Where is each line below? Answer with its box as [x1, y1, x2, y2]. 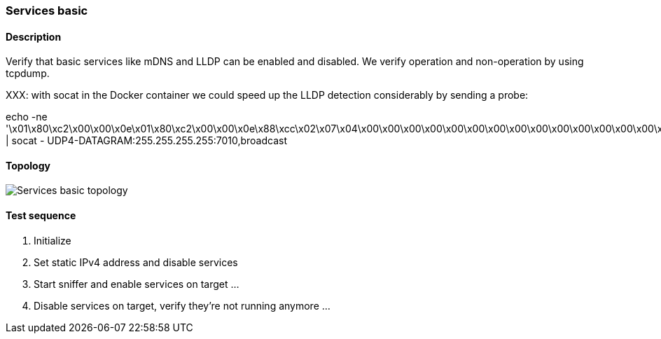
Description [6, 30, 62, 43]
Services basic [6, 4, 88, 18]
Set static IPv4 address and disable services [34, 256, 238, 268]
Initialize [34, 234, 71, 247]
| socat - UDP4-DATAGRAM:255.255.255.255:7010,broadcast [6, 134, 288, 147]
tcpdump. [6, 67, 50, 80]
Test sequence [6, 209, 76, 222]
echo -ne [6, 111, 48, 123]
